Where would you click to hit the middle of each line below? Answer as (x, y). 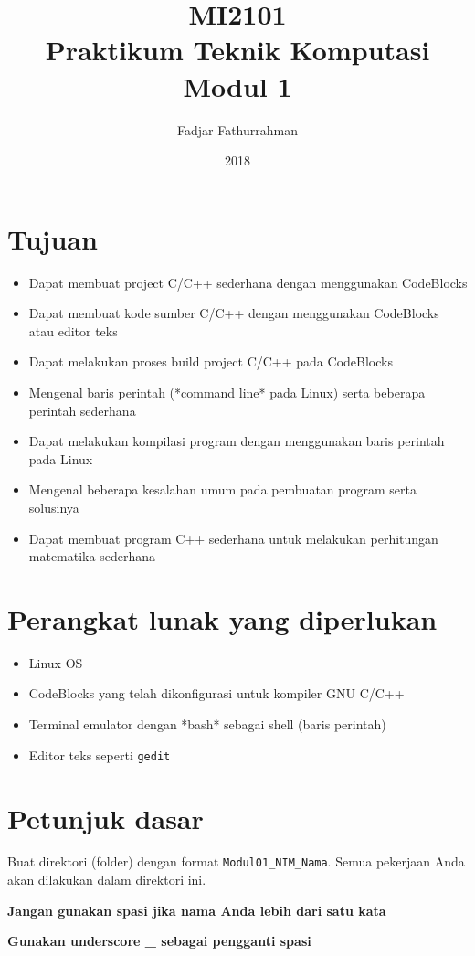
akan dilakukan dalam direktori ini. (107, 880)
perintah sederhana (82, 410)
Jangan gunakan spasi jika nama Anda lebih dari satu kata (197, 910)
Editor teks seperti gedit (100, 754)
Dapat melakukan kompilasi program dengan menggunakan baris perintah (237, 441)
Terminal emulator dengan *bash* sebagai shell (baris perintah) (207, 724)
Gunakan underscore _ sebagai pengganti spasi (159, 941)
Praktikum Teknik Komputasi (237, 50)
